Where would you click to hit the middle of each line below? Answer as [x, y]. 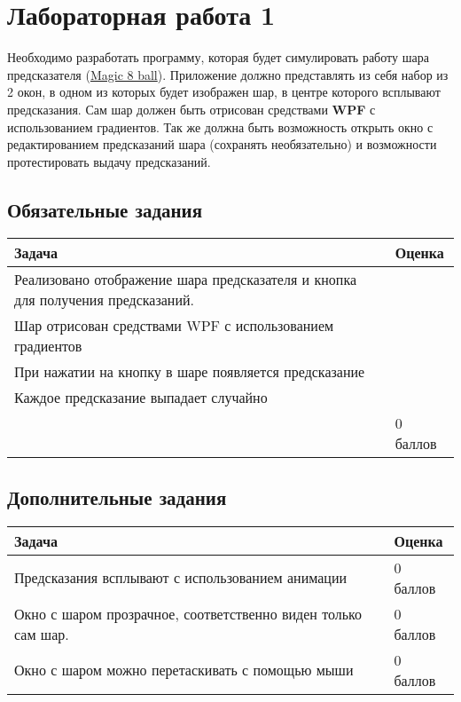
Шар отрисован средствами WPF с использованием [174, 326]
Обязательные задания [105, 209]
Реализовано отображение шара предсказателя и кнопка [186, 280]
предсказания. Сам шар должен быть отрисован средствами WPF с [191, 109]
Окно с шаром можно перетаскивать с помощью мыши [184, 670]
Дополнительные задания [117, 497]
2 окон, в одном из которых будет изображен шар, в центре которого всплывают [224, 92]
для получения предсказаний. [104, 300]
